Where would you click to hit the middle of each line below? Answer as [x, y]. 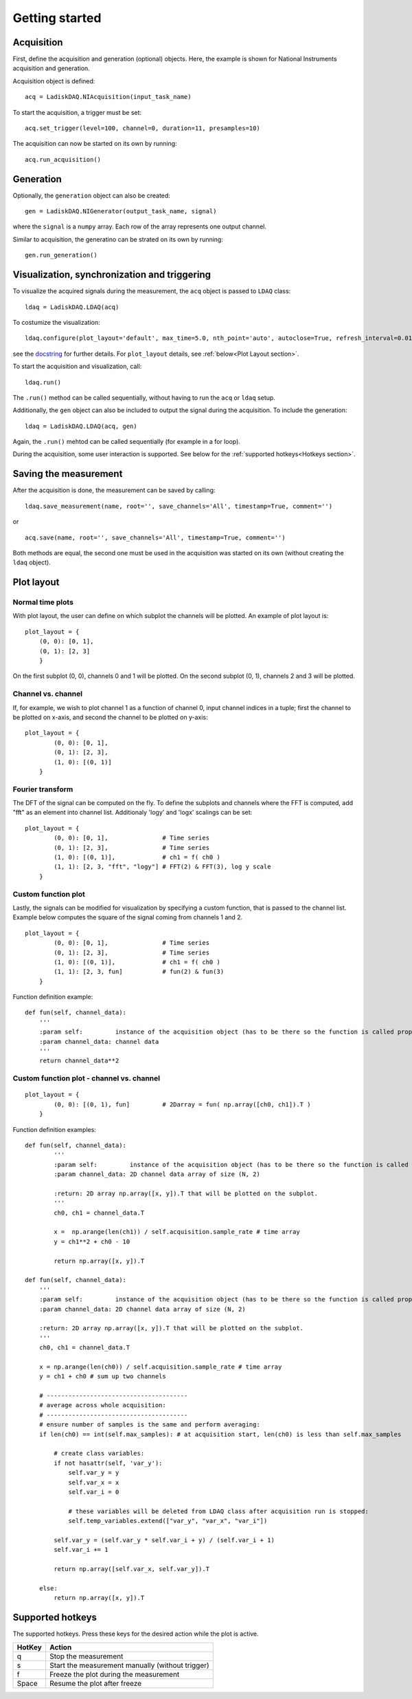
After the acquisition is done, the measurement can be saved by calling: [114, 490]
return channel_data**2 [79, 1061]
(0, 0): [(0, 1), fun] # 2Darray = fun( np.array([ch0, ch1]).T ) [182, 1104]
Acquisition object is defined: [54, 81]
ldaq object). [32, 563]
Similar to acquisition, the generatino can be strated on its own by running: [118, 239]
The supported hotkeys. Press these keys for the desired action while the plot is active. [136, 1634]
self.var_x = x [94, 1482]
